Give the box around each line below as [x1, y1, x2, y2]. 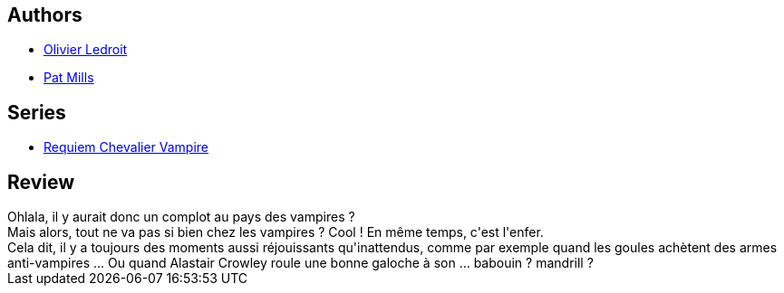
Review [7, 170, 75, 194]
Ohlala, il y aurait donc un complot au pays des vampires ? [7, 209, 355, 225]
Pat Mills [44, 70, 94, 86]
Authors [7, 4, 82, 26]
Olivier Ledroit [44, 42, 128, 58]
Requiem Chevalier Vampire [44, 139, 209, 156]
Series [7, 100, 66, 124]
